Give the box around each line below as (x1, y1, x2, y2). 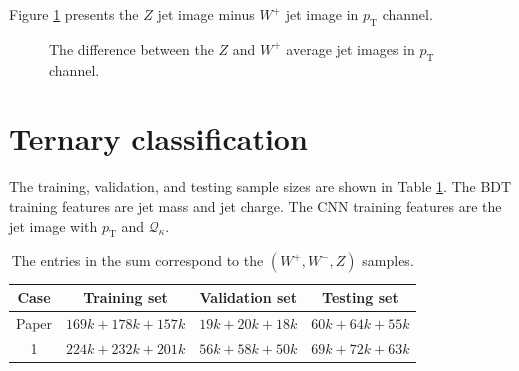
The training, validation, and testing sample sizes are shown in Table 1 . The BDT (9, 176, 512, 197)
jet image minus (157, 4, 255, 24)
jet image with (9, 215, 98, 236)
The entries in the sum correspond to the (11, 250, 264, 271)
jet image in (285, 4, 359, 24)
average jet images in (286, 38, 415, 59)
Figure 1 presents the (9, 4, 139, 24)
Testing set (322, 287, 399, 308)
